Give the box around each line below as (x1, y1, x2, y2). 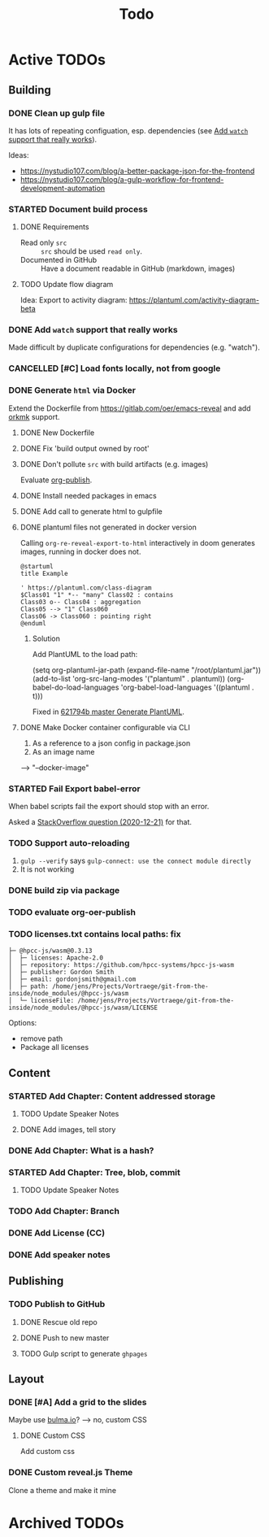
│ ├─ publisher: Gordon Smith (8, 969, 115, 977)
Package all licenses (20, 1043, 89, 1052)
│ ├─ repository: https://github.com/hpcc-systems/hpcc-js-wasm (8, 961, 234, 969)
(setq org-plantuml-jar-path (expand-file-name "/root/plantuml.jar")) (32, 664, 262, 675)
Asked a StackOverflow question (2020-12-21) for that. (8, 816, 193, 826)
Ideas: (8, 150, 29, 159)
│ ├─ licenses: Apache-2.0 (8, 954, 104, 962)
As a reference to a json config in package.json (32, 738, 191, 748)
